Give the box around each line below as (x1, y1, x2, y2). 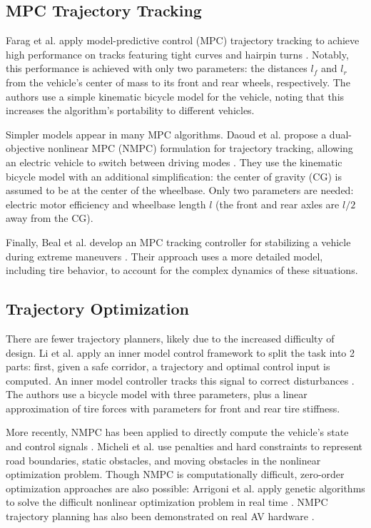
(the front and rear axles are (215, 196, 340, 211)
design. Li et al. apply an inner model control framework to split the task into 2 (6, 345, 355, 360)
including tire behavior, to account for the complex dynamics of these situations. (6, 263, 358, 278)
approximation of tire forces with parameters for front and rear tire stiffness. (6, 400, 340, 415)
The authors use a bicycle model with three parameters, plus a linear (6, 387, 308, 402)
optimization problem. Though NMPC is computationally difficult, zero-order (6, 467, 345, 482)
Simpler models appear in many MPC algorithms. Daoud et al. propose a (6, 126, 327, 141)
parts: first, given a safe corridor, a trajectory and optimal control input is (6, 359, 330, 374)
